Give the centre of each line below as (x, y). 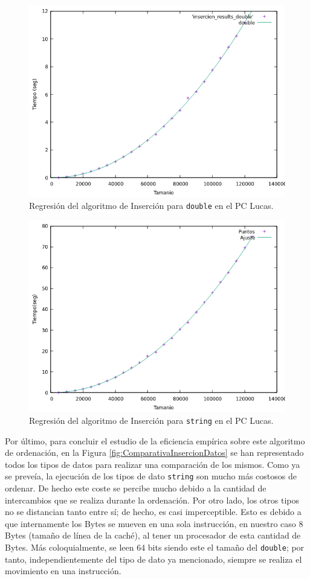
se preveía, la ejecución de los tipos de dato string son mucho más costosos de (151, 476)
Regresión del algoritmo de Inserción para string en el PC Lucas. (151, 420)
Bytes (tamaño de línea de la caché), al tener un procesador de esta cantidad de (153, 535)
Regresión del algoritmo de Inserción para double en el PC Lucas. (151, 205)
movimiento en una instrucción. (63, 571)
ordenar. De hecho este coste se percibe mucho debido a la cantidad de (136, 488)
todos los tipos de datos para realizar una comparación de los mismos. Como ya (153, 464)
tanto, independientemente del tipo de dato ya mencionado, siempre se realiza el (153, 559)
